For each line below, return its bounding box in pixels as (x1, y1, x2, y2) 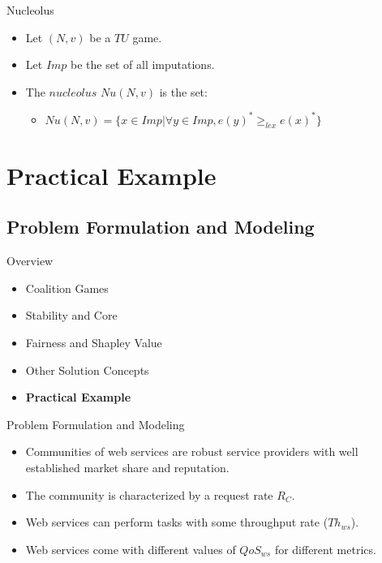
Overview (6, 252, 54, 269)
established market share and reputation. (25, 459, 230, 475)
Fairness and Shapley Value (25, 334, 162, 351)
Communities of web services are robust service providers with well (25, 443, 358, 460)
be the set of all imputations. (71, 56, 215, 73)
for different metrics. (274, 540, 376, 557)
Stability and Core (25, 307, 118, 324)
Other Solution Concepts (25, 361, 149, 378)
